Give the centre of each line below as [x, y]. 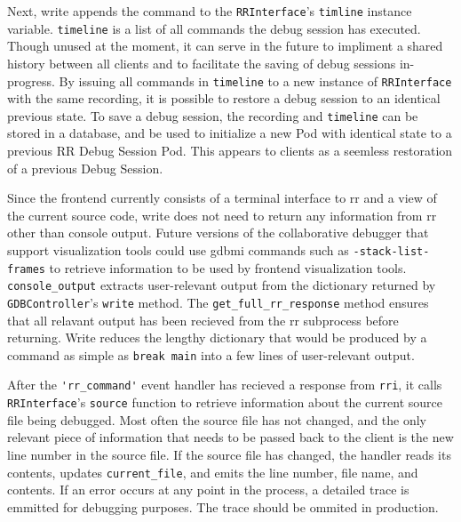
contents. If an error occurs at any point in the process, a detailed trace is [208, 490]
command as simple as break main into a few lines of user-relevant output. [211, 354]
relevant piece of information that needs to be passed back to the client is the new [230, 437]
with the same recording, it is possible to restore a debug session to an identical [224, 98]
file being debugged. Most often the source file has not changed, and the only [217, 419]
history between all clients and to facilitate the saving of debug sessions [202, 63]
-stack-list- [391, 251]
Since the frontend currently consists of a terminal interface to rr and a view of [222, 198]
